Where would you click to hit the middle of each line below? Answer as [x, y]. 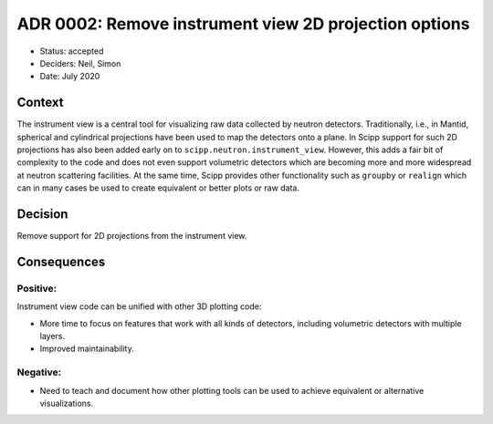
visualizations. [67, 403]
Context [40, 103]
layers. [52, 336]
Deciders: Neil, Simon [80, 63]
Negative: [39, 372]
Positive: [37, 288]
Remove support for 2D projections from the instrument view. [132, 236]
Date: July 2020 [70, 77]
